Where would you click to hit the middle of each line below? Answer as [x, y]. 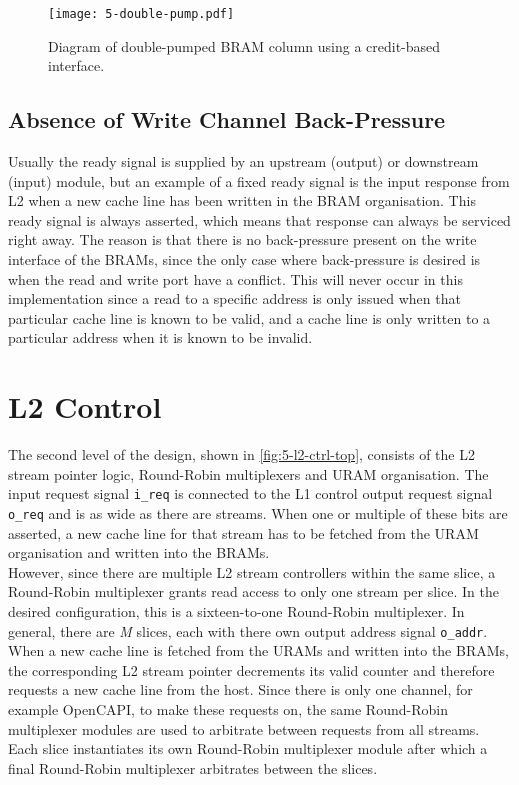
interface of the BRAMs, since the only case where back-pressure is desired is [244, 259]
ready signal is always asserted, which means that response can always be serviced [259, 219]
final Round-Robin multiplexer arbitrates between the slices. [193, 767]
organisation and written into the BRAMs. [139, 552]
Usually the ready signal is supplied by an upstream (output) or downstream [243, 161]
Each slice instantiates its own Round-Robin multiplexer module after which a [248, 748]
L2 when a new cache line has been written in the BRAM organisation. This [242, 200]
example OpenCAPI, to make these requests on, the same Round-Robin [228, 709]
